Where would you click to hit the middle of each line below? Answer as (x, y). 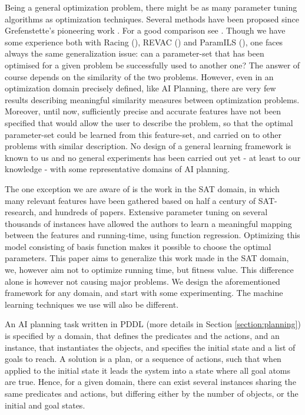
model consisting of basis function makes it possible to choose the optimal (138, 246)
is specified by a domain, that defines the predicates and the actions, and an (142, 336)
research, (21, 212)
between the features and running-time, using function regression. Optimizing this (152, 235)
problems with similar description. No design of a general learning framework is (148, 146)
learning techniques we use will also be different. (92, 304)
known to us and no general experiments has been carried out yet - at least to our (153, 157)
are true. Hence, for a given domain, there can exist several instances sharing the (150, 382)
